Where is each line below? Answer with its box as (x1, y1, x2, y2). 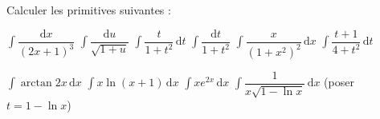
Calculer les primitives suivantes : (6, 2, 171, 18)
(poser (324, 73, 354, 90)
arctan (20, 77, 52, 89)
